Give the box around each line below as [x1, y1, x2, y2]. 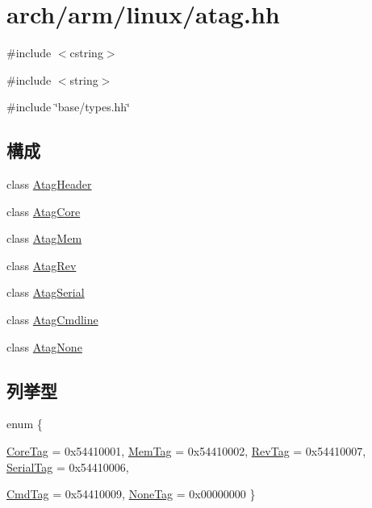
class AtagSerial [6, 284, 85, 301]
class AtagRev [6, 256, 77, 273]
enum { [6, 415, 43, 432]
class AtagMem [6, 230, 82, 247]
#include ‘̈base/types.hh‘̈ [6, 98, 131, 115]
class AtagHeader [6, 176, 92, 193]
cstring [69, 44, 103, 61]
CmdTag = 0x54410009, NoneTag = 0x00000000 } [6, 485, 256, 502]
